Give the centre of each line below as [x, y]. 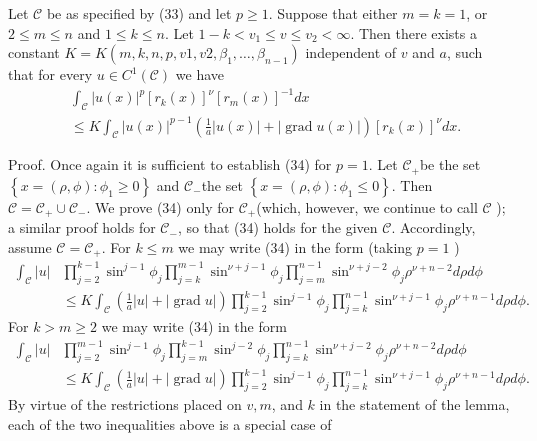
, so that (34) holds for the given [277, 227]
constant [34, 52]
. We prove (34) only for [160, 206]
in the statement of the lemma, [414, 404]
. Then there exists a [413, 32]
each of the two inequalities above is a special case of [170, 423]
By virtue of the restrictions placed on [125, 404]
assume [30, 246]
